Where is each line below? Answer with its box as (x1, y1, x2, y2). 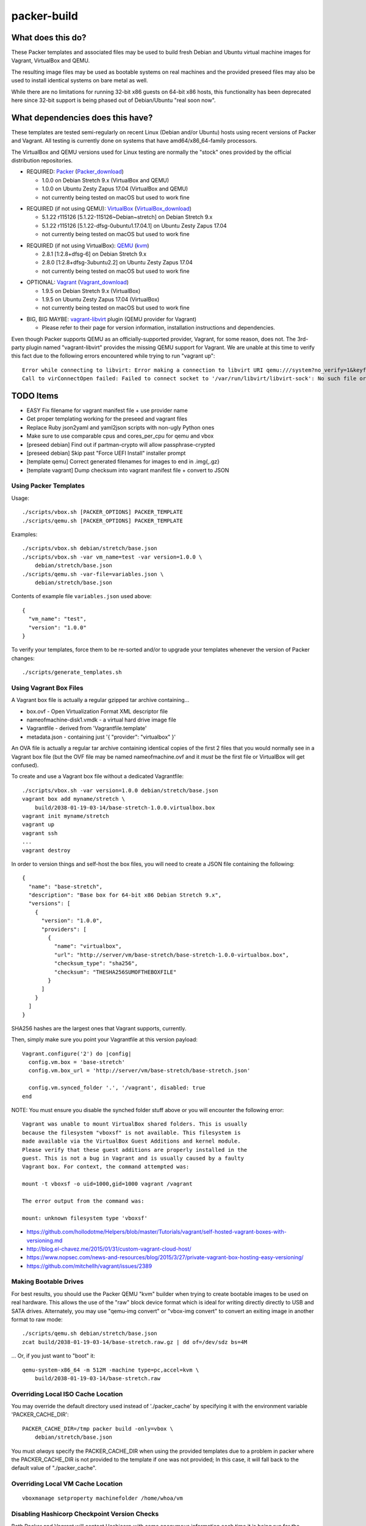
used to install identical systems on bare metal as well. (11, 77, 148, 84)
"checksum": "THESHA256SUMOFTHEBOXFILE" (54, 968, 177, 975)
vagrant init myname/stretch (22, 812, 109, 819)
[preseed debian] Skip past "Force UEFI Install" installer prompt (26, 449, 186, 457)
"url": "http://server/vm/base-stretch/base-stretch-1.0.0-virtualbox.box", (54, 951, 289, 958)
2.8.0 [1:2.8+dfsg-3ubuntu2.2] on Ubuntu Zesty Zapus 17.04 (41, 259, 193, 266)
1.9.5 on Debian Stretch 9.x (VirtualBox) (41, 287, 141, 294)
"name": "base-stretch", (28, 883, 103, 890)
